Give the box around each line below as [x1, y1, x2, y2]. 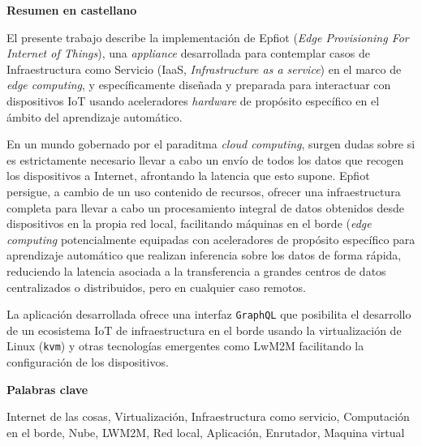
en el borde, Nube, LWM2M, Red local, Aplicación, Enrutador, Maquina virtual [6, 423, 405, 440]
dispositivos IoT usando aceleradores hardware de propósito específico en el [6, 92, 380, 109]
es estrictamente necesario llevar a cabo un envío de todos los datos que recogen [6, 151, 404, 168]
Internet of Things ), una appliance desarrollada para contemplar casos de [6, 45, 370, 62]
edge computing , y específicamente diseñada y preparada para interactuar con [6, 76, 391, 93]
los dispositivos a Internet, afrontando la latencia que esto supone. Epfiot [6, 167, 370, 184]
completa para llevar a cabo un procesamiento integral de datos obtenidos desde [6, 199, 405, 216]
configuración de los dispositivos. [6, 354, 169, 370]
